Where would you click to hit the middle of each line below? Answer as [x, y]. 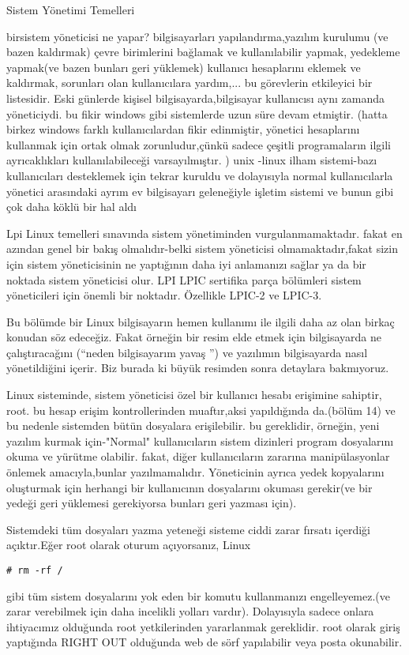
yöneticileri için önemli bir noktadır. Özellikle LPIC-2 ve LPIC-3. [164, 295]
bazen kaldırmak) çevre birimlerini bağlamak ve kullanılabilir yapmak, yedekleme [203, 52]
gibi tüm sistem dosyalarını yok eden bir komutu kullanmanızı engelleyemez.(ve [199, 595]
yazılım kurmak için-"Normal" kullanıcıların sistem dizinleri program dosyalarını [200, 440]
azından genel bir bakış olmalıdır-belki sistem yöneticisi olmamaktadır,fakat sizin [202, 248]
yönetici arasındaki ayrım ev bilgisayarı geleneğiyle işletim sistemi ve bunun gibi [200, 191]
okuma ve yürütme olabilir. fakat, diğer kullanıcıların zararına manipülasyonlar [198, 456]
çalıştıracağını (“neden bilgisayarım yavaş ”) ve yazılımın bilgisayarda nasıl [187, 352]
